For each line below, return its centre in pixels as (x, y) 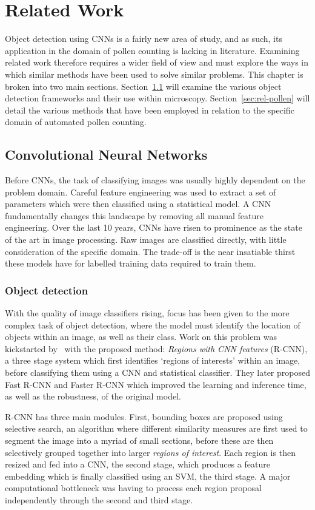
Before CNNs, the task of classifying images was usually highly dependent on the (155, 180)
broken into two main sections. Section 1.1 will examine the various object (143, 86)
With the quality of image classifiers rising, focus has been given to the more (147, 313)
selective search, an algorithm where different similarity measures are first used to (156, 428)
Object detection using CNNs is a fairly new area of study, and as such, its (144, 39)
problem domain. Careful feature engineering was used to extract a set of (141, 192)
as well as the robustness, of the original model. (93, 396)
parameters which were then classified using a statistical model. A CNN (138, 204)
